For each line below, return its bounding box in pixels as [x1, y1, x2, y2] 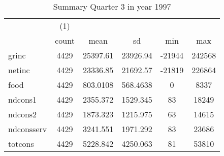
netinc [8, 64, 30, 76]
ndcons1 [8, 93, 37, 105]
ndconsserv [8, 123, 47, 135]
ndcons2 [8, 108, 37, 120]
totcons [8, 138, 34, 149]
